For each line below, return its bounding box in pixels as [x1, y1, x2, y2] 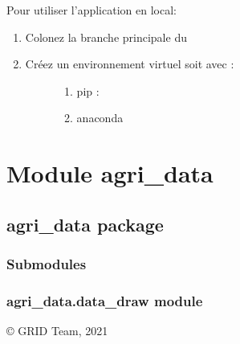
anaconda [76, 109, 124, 126]
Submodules [6, 254, 87, 274]
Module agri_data [6, 157, 214, 190]
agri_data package [6, 211, 164, 236]
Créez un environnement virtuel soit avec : [25, 55, 234, 72]
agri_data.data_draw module [6, 290, 203, 310]
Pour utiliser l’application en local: [6, 2, 177, 18]
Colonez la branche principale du [25, 28, 187, 45]
